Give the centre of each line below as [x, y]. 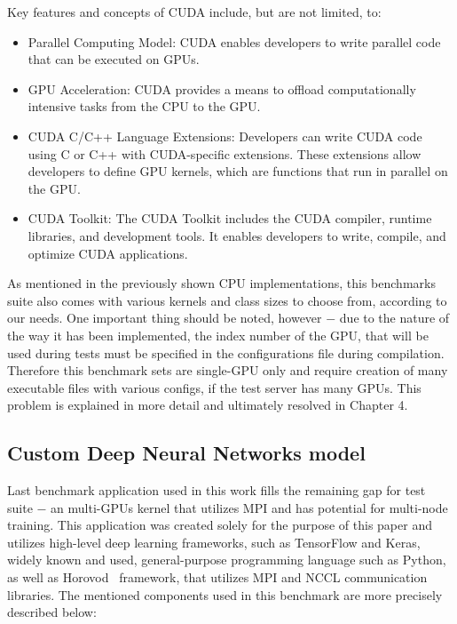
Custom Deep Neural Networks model [186, 453]
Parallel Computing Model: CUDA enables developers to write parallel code [234, 41]
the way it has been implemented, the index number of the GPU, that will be [218, 335]
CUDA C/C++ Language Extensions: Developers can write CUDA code [225, 136]
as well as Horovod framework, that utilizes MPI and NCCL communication [217, 577]
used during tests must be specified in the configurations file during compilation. [226, 352]
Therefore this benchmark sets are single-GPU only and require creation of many [228, 370]
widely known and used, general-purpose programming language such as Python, [227, 560]
